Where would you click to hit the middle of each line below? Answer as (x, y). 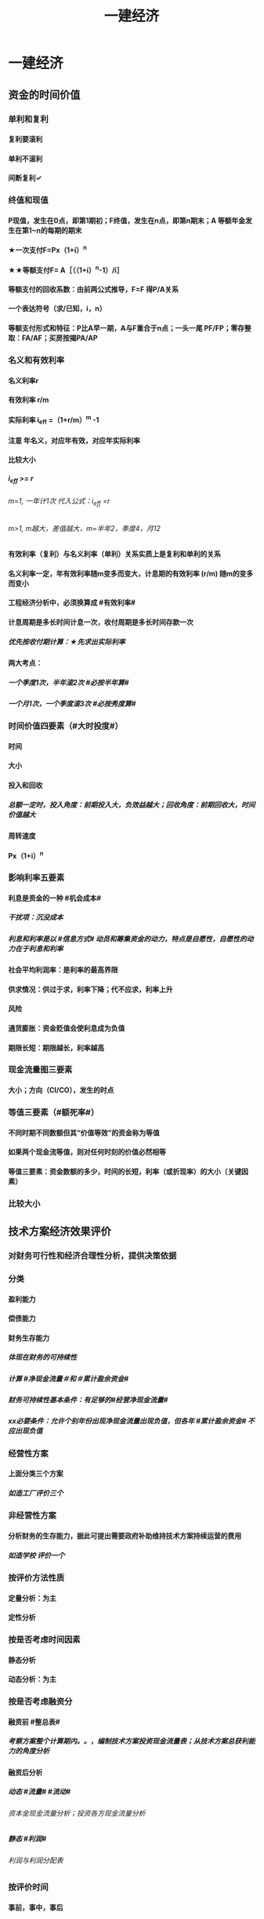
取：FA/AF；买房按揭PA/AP (53, 338)
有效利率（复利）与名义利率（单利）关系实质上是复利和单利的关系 (114, 554)
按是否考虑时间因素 (44, 1640)
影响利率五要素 (36, 878)
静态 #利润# (27, 1839)
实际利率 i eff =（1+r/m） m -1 (54, 420)
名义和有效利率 (36, 360)
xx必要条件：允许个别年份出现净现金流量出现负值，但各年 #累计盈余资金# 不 (132, 1421)
